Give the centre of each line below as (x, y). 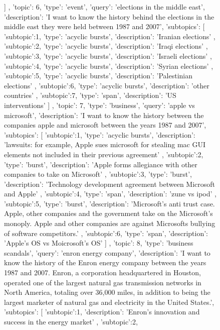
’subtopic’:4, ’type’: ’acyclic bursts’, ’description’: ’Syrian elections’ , (109, 66)
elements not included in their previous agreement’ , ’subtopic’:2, (104, 154)
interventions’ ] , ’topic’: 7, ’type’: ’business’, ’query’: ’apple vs (99, 105)
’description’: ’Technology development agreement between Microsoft (110, 184)
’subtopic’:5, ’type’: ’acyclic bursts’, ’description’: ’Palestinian (98, 76)
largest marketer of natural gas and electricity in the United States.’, (109, 302)
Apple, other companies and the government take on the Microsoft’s (108, 213)
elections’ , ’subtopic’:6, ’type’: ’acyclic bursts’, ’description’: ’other (107, 85)
